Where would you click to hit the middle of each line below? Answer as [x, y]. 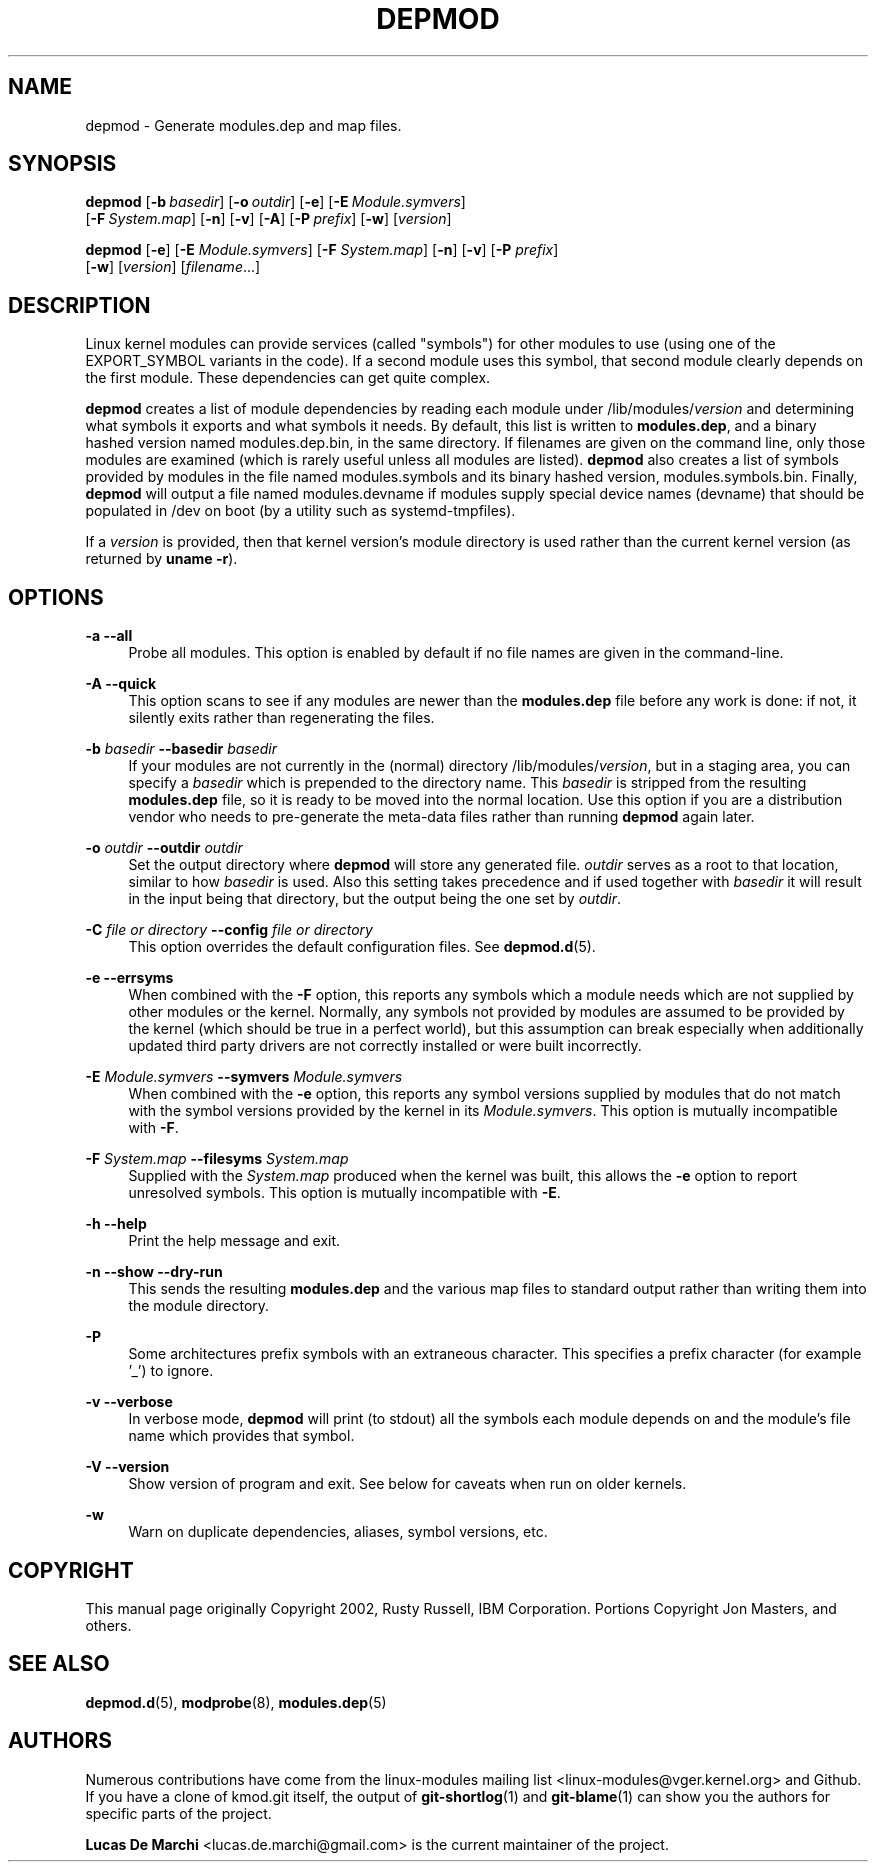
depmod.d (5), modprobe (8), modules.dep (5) [236, 1702]
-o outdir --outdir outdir [164, 848]
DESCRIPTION [79, 305]
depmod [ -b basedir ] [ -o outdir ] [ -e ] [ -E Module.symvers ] [275, 202]
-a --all [109, 636]
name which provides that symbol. [241, 1436]
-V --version [127, 1467]
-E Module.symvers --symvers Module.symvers [244, 1077]
